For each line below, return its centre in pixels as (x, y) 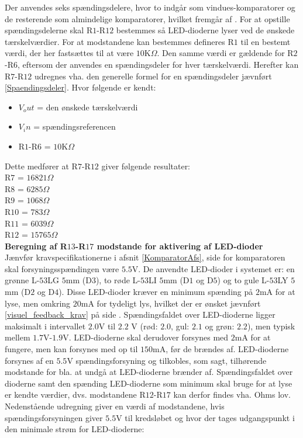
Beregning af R (36, 246)
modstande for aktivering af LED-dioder (180, 246)
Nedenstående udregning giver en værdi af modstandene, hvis (115, 406)
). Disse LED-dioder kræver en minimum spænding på (156, 292)
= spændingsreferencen (75, 126)
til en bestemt (266, 41)
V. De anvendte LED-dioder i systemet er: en (213, 268)
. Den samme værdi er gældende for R (225, 53)
